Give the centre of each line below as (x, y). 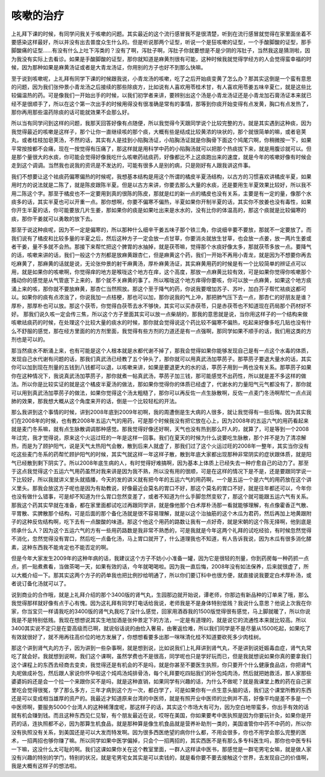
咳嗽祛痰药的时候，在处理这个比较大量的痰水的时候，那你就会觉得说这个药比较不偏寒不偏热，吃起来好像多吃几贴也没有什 (161, 322)
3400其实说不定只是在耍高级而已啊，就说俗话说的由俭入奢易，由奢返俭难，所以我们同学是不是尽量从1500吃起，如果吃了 (161, 628)
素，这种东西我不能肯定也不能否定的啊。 (61, 547)
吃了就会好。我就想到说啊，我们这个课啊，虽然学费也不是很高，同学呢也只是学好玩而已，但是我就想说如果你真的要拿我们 (161, 656)
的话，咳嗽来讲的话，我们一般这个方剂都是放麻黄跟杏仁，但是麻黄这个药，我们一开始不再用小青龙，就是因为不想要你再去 (161, 255)
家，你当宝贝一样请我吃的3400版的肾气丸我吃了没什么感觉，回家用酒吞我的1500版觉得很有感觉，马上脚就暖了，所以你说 (161, 611)
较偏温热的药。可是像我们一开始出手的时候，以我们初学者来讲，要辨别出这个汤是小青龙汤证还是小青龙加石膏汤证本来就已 (161, 95)
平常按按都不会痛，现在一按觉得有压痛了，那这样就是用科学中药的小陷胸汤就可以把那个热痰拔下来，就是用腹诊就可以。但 (161, 148)
